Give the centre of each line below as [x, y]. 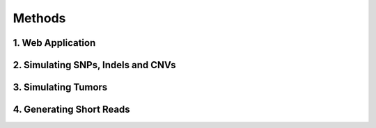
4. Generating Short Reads [71, 110]
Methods [39, 18]
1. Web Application [54, 43]
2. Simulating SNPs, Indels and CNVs [94, 65]
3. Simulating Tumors [60, 87]
